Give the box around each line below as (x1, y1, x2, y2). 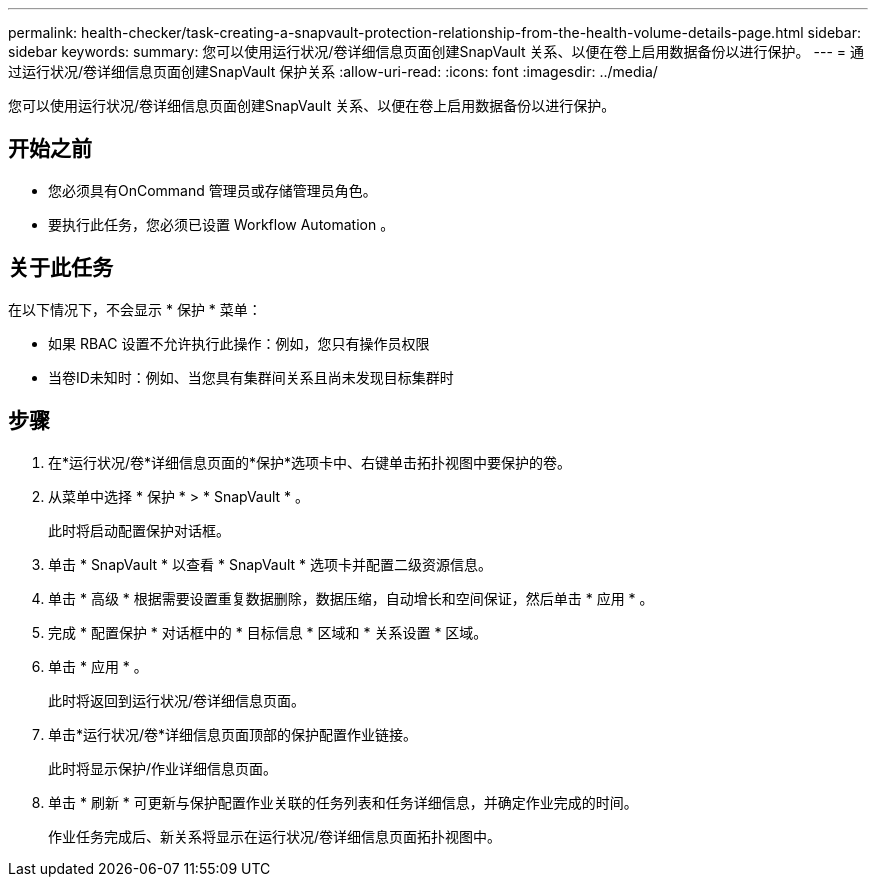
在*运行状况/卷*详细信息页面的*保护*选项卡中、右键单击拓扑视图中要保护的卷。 (48, 453, 572, 471)
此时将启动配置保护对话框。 (48, 521, 230, 539)
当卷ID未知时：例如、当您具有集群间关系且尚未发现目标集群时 (48, 368, 454, 386)
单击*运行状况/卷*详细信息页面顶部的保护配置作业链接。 (48, 725, 418, 743)
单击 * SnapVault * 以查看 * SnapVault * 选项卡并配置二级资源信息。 (48, 555, 493, 573)
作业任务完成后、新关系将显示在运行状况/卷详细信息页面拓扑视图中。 (48, 827, 502, 845)
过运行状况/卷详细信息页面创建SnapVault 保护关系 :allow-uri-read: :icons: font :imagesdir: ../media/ (8, 63, 658, 80)
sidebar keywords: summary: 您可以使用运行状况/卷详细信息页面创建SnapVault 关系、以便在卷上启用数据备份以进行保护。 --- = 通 (8, 43, 864, 60)
